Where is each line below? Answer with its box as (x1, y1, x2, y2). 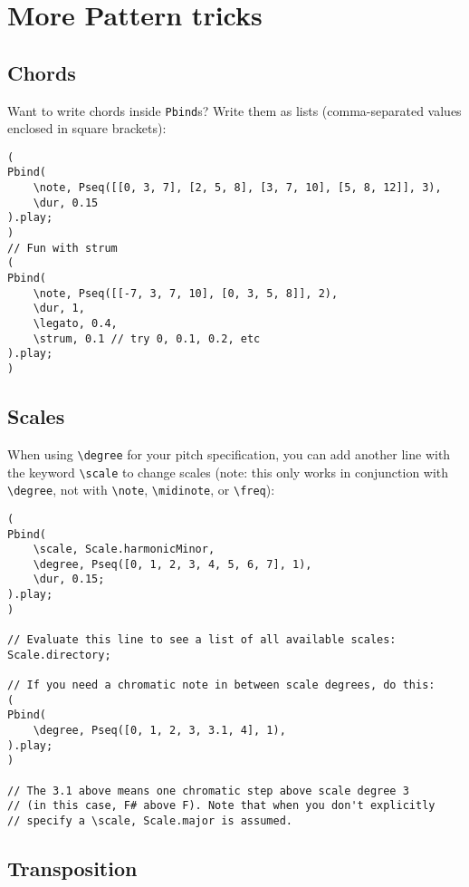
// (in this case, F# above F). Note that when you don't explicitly (7, 799, 435, 813)
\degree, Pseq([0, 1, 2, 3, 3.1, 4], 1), (33, 724, 286, 738)
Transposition (7, 854, 138, 882)
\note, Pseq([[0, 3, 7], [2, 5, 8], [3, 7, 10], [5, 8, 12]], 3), (33, 181, 442, 195)
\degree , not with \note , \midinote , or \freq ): (7, 480, 275, 499)
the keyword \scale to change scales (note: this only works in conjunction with (7, 462, 449, 481)
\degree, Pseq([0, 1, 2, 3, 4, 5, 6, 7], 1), (33, 557, 312, 571)
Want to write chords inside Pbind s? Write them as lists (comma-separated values (7, 101, 462, 120)
